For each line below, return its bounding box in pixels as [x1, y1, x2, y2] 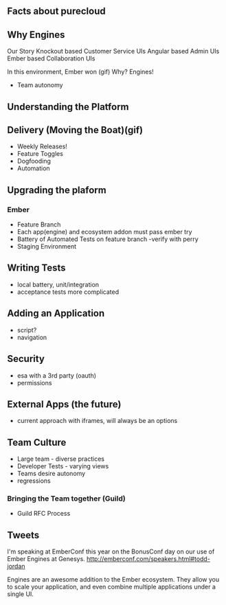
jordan [7, 562, 25, 571]
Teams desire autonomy [16, 470, 86, 478]
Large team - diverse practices [16, 455, 105, 463]
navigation [16, 333, 47, 341]
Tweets [7, 529, 40, 541]
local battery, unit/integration [16, 280, 100, 288]
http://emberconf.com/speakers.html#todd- [87, 555, 211, 563]
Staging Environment [16, 242, 77, 251]
